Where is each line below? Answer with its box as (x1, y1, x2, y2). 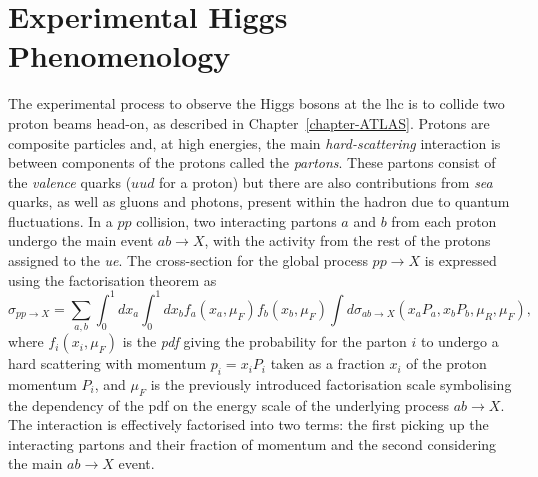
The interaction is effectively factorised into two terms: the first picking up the (8, 414, 489, 435)
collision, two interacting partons (136, 210, 337, 231)
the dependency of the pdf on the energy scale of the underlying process (8, 394, 449, 415)
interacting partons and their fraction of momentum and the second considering (8, 433, 497, 454)
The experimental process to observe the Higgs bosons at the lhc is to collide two (8, 93, 505, 114)
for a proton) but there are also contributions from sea (159, 171, 493, 192)
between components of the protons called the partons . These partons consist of (8, 152, 496, 173)
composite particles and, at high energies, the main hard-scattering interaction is (8, 132, 501, 153)
